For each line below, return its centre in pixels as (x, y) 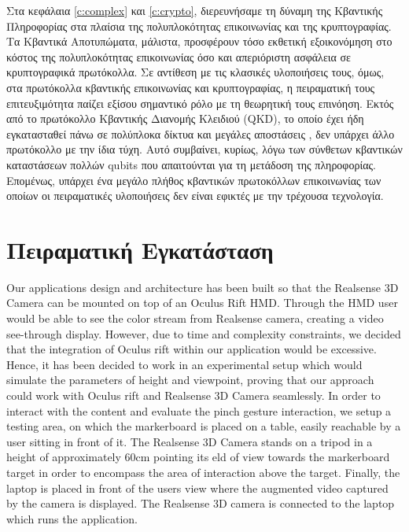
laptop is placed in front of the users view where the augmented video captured (197, 488)
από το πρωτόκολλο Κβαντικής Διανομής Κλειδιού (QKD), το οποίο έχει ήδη (185, 118)
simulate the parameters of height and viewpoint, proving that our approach (190, 380)
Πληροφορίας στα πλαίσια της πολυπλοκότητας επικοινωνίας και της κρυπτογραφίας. (199, 26)
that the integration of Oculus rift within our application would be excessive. (192, 349)
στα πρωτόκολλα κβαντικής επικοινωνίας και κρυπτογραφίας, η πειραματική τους (191, 87)
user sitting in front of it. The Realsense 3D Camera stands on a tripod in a (190, 441)
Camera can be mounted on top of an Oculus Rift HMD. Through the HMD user (202, 303)
